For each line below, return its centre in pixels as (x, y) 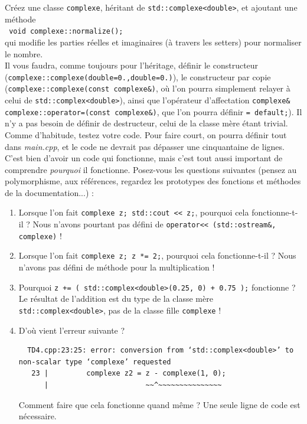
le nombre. (24, 53)
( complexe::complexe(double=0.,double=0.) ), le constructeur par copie (138, 76)
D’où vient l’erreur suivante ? (72, 330)
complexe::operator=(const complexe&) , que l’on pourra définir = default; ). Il (153, 111)
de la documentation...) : (49, 192)
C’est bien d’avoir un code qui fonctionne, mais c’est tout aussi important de (144, 158)
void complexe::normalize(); (66, 32)
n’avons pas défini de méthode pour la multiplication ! (117, 267)
